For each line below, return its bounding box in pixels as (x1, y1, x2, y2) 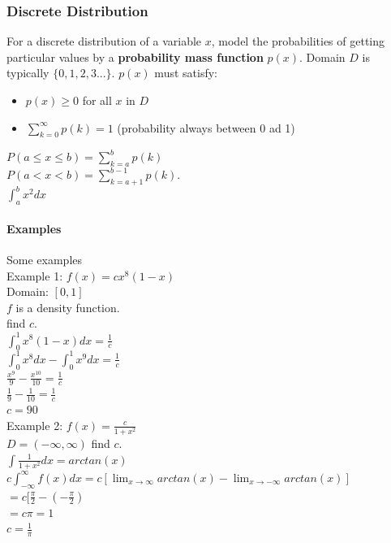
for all (82, 92, 112, 108)
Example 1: (6, 267, 63, 284)
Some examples (6, 251, 83, 268)
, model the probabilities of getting (211, 33, 385, 50)
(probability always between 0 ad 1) (117, 119, 295, 136)
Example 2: (6, 416, 63, 433)
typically (6, 64, 49, 81)
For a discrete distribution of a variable (6, 33, 202, 50)
